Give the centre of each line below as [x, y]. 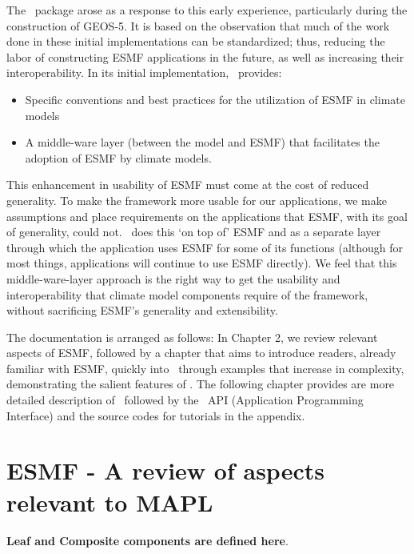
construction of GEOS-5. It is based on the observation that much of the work [198, 25]
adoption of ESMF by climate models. [118, 157]
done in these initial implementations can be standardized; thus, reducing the [196, 41]
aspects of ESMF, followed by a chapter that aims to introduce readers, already [201, 353]
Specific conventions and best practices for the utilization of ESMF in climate [215, 99]
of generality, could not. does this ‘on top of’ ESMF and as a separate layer [194, 232]
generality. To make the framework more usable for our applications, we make [197, 200]
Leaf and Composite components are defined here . [147, 540]
